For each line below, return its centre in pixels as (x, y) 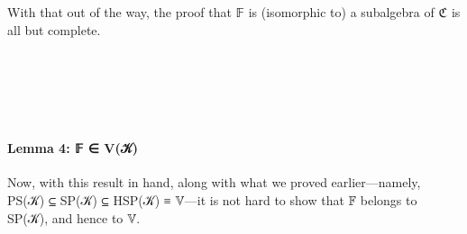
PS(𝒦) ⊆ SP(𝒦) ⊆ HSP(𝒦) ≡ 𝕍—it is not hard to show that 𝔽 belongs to (212, 199)
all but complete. (54, 29)
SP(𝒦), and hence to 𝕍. (74, 217)
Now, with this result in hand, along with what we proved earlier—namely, (214, 182)
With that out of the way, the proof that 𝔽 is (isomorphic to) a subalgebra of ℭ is (234, 12)
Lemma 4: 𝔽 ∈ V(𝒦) (73, 148)
